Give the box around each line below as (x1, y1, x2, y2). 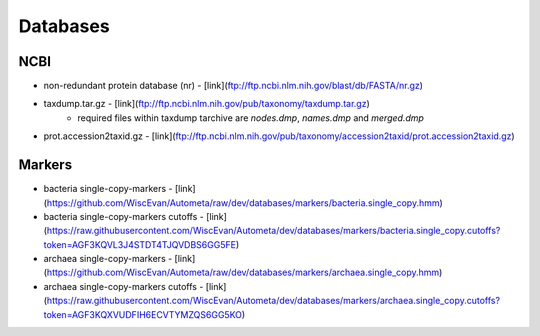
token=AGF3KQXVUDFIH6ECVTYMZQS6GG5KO (43, 308, 243, 320)
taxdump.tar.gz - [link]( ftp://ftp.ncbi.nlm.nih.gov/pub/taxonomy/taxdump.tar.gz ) (43, 98, 370, 110)
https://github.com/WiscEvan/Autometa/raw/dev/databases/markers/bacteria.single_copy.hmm (46, 196, 440, 209)
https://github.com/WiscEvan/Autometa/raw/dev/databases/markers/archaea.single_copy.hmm (46, 266, 440, 279)
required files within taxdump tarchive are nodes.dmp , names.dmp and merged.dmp (77, 111, 425, 124)
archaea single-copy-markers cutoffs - (43, 280, 204, 292)
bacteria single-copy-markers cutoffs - (43, 210, 204, 222)
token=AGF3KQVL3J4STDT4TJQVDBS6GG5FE (43, 238, 237, 250)
